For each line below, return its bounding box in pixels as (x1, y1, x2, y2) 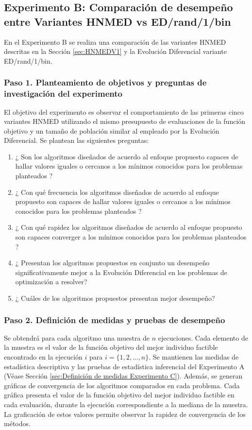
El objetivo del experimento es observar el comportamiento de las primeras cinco (4, 106, 244, 117)
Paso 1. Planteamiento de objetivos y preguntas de (4, 76, 207, 88)
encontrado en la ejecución (4, 352, 83, 362)
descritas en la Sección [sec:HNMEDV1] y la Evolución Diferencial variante (4, 46, 227, 56)
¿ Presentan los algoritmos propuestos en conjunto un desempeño (15, 258, 210, 268)
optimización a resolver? (15, 276, 87, 287)
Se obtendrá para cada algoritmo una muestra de (4, 332, 150, 343)
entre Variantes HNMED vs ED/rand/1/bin (4, 14, 231, 29)
